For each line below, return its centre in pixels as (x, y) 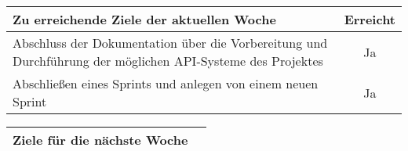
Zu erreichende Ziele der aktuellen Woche (144, 19)
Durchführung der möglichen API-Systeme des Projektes (168, 61)
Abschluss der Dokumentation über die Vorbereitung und (170, 43)
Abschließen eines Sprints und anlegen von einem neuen (166, 83)
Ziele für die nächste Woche (100, 140)
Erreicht (370, 19)
